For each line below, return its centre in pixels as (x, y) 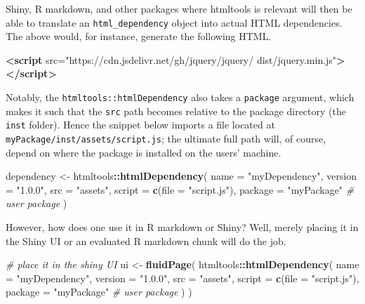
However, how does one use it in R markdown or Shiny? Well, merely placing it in (182, 227)
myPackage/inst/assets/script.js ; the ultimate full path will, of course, (166, 138)
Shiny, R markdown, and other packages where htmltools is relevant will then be (179, 8)
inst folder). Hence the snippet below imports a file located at (140, 125)
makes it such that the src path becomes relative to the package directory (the (176, 111)
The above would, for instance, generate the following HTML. (139, 36)
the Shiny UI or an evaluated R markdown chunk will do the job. (146, 240)
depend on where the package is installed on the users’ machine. (144, 152)
